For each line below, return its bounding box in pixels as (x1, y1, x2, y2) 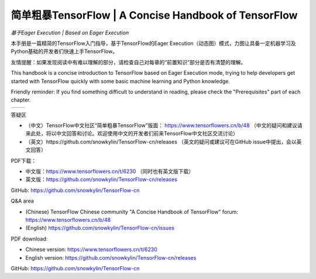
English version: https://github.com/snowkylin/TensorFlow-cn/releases (25, 254, 197, 261)
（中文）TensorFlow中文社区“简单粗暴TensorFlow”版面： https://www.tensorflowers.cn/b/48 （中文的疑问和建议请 (25, 122, 303, 129)
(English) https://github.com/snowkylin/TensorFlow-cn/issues (25, 225, 175, 232)
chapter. (11, 96, 31, 103)
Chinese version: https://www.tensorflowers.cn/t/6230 (25, 246, 157, 253)
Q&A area (11, 197, 35, 204)
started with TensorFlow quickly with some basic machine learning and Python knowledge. (11, 78, 231, 85)
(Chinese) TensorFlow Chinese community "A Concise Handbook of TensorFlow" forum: (25, 208, 238, 215)
